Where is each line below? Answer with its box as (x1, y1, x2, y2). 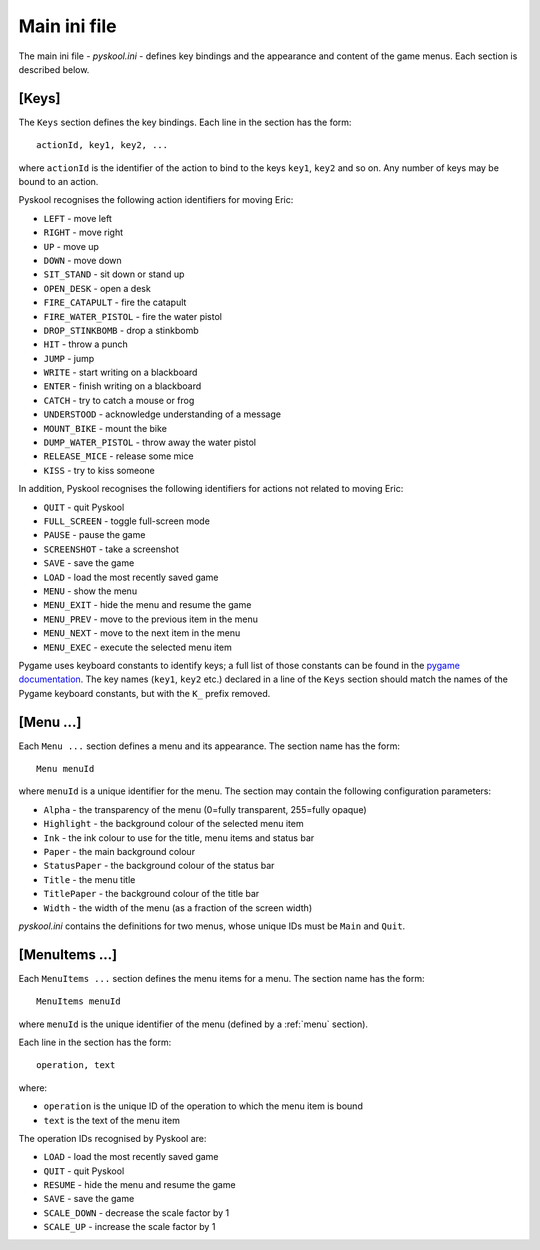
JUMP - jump (43, 352, 95, 364)
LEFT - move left (43, 212, 112, 224)
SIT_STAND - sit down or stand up (43, 268, 185, 280)
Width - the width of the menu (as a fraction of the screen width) (43, 901, 313, 914)
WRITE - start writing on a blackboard (43, 366, 198, 379)
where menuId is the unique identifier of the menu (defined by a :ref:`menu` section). (18, 1018, 369, 1030)
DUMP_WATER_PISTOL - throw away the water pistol (43, 436, 257, 449)
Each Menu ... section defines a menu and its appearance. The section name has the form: (18, 740, 400, 752)
